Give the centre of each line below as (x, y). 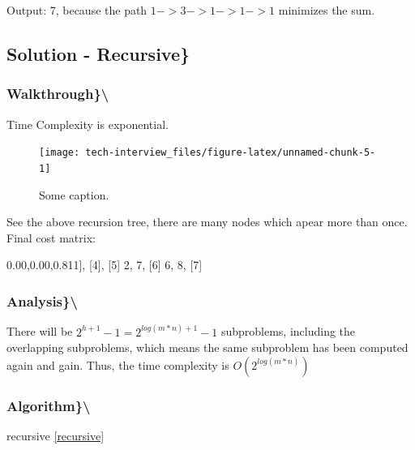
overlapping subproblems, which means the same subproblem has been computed (207, 347)
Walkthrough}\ (58, 94)
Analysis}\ (42, 300)
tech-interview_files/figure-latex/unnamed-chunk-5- (231, 153)
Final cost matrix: (51, 237)
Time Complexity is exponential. (88, 124)
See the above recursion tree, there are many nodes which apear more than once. (207, 222)
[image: (60, 153)
